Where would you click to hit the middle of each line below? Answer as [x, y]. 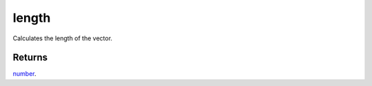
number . [24, 74]
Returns [30, 58]
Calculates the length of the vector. [63, 38]
